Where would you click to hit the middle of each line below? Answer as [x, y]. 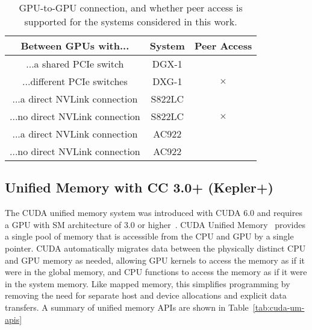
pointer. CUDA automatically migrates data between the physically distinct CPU [155, 248]
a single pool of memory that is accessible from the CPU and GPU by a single [149, 236]
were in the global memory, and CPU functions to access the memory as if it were [156, 272]
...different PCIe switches [75, 81]
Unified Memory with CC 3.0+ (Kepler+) [139, 187]
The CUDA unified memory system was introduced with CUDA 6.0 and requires [154, 213]
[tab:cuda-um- [279, 307]
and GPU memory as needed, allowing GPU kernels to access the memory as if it [155, 260]
